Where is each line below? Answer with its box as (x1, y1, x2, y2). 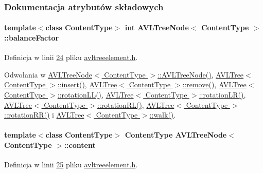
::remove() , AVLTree (182, 79, 247, 90)
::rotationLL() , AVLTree (57, 89, 134, 100)
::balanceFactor (4, 32, 59, 43)
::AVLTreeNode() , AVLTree (157, 69, 244, 80)
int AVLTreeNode (125, 22, 189, 33)
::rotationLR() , (199, 89, 246, 100)
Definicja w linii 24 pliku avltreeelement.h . (4, 52, 138, 63)
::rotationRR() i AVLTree (4, 109, 84, 120)
